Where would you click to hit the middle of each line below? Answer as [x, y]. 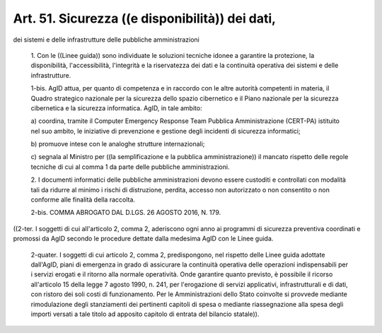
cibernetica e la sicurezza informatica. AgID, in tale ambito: [116, 108]
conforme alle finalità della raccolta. [83, 200]
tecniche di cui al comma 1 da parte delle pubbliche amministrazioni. [130, 167]
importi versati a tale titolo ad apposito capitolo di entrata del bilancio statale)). [145, 314]
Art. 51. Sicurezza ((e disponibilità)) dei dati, [144, 18]
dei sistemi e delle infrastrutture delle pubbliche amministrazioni [106, 40]
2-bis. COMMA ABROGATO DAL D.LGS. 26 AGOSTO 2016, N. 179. [126, 213]
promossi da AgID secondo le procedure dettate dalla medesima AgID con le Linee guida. [143, 239]
